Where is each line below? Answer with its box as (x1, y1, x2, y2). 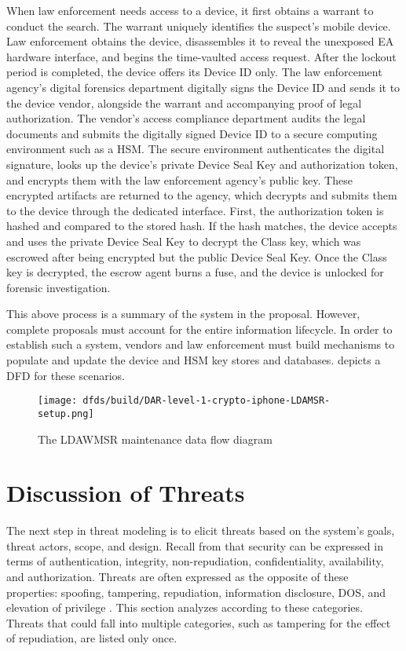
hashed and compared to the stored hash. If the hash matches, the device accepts (6, 218, 397, 234)
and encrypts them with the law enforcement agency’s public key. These (6, 171, 353, 188)
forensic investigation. (6, 279, 111, 295)
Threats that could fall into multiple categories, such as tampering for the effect (6, 614, 391, 631)
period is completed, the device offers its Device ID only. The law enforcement (6, 64, 382, 80)
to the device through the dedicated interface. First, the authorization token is (6, 202, 384, 218)
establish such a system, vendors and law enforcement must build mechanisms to (6, 336, 395, 353)
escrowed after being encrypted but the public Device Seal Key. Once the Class (6, 248, 387, 265)
